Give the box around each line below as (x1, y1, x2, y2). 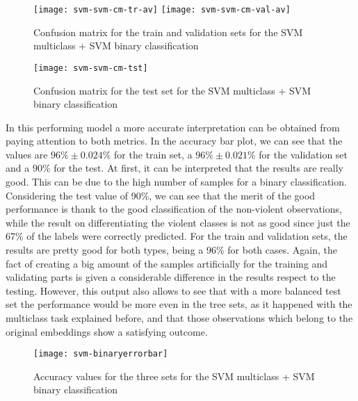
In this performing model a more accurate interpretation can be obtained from (6, 120, 340, 134)
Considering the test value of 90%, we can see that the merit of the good (6, 188, 316, 202)
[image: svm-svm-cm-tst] (33, 63, 148, 73)
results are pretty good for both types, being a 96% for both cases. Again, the (6, 243, 337, 257)
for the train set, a (114, 147, 193, 161)
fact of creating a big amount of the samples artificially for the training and (6, 256, 328, 270)
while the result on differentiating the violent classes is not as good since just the (6, 215, 350, 229)
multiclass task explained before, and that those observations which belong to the (6, 311, 353, 325)
